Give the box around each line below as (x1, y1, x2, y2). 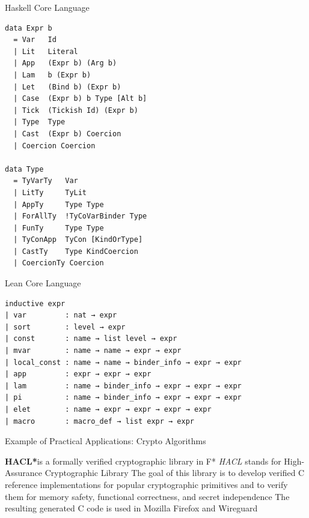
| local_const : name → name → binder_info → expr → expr (5, 358, 242, 367)
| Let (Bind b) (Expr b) (13, 82, 121, 91)
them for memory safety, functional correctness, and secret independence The (5, 490, 290, 502)
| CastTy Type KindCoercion (13, 247, 138, 256)
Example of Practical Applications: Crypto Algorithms (5, 435, 206, 447)
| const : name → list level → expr (5, 334, 177, 343)
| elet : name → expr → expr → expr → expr (5, 405, 212, 414)
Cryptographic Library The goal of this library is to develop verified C (44, 466, 305, 479)
